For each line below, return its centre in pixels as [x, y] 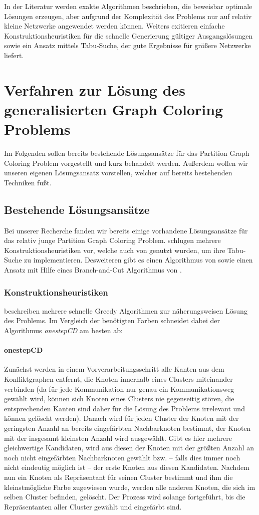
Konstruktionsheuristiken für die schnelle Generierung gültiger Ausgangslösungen [128, 35]
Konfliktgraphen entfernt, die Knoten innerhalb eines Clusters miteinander [118, 379]
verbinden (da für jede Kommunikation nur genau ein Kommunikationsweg [119, 389]
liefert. [14, 55]
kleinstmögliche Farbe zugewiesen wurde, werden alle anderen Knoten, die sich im [130, 487]
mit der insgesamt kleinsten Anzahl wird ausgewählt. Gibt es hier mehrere [118, 438]
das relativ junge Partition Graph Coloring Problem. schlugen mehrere [112, 240]
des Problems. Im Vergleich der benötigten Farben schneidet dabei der [112, 320]
